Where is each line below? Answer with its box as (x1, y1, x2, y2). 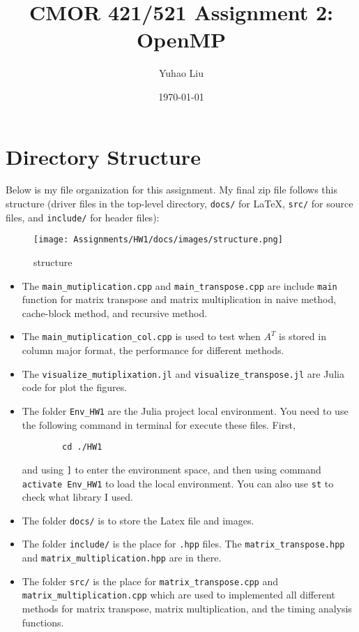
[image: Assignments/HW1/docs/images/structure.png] (33, 235, 283, 245)
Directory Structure (6, 142, 201, 170)
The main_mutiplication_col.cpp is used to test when (22, 329, 261, 344)
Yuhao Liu (159, 66, 204, 80)
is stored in (279, 329, 326, 344)
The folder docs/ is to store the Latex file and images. (22, 513, 254, 527)
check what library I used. (22, 490, 134, 504)
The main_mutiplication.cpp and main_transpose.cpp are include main (22, 278, 337, 293)
